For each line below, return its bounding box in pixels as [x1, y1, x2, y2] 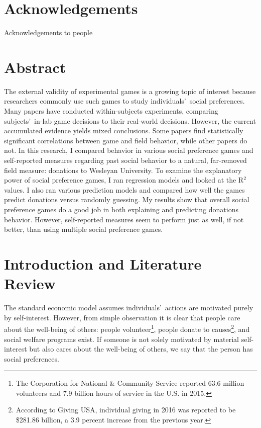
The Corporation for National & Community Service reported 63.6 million [16, 378, 244, 388]
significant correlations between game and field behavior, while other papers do [4, 135, 247, 145]
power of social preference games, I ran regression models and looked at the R [4, 175, 244, 185]
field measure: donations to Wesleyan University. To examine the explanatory [4, 164, 242, 175]
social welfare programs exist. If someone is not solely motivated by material [4, 333, 239, 344]
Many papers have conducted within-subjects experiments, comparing [4, 106, 218, 116]
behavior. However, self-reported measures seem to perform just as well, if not [4, 214, 244, 224]
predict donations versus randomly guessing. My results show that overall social [4, 194, 249, 205]
